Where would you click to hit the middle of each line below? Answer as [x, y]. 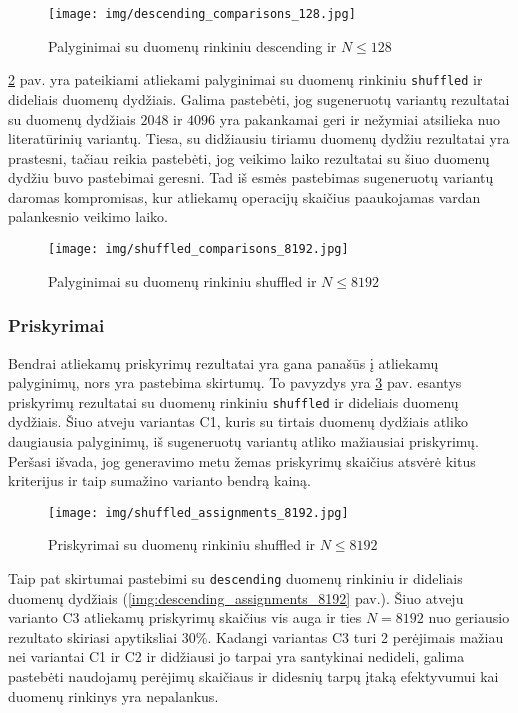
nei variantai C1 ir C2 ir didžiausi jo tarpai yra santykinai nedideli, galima [236, 656]
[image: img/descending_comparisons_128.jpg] [202, 14]
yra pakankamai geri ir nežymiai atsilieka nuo [359, 118]
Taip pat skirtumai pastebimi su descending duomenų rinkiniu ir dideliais [235, 578]
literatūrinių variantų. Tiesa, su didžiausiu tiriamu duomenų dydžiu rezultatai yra [259, 138]
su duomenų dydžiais [72, 118]
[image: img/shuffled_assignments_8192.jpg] [198, 512]
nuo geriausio [469, 617]
